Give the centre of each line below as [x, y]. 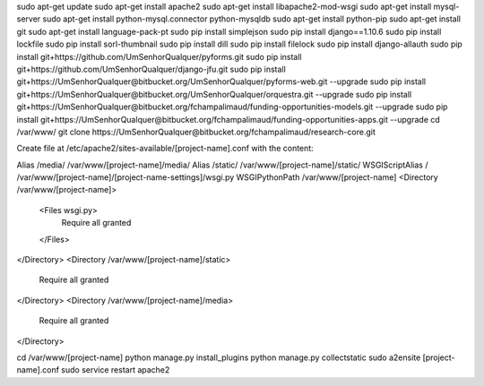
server [29, 19]
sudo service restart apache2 [116, 370]
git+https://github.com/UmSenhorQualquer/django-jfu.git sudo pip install [151, 69]
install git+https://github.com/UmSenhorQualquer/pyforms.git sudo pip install [159, 56]
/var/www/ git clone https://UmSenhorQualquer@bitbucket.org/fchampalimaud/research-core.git [196, 132]
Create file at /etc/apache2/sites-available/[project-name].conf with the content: [165, 149]
